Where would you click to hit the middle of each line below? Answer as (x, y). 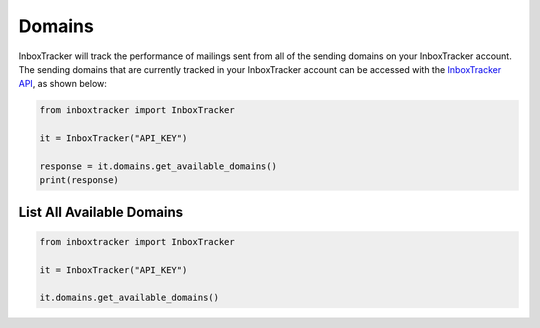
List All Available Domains (101, 211)
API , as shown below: (62, 84)
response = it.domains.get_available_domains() (158, 166)
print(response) (79, 180)
